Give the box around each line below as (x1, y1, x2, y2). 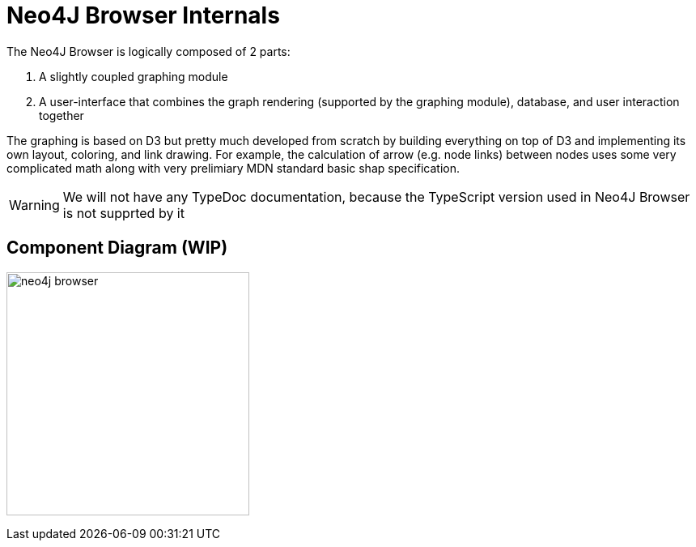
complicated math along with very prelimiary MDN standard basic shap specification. (6, 160, 460, 175)
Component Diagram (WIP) (6, 237, 228, 259)
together (39, 108, 84, 122)
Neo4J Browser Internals (6, 2, 280, 29)
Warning (9, 196, 60, 213)
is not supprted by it (62, 204, 185, 221)
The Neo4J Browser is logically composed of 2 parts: (6, 44, 291, 58)
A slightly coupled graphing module (39, 69, 228, 83)
